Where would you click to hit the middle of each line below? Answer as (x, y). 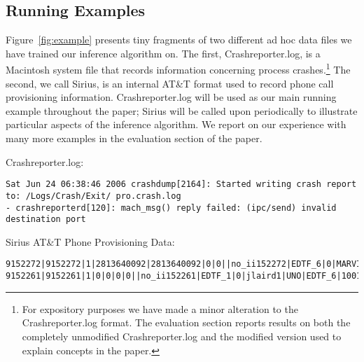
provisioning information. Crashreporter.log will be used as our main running (171, 97)
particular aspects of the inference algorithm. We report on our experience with (176, 124)
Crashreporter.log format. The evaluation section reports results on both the (186, 322)
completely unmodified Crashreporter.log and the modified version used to (182, 336)
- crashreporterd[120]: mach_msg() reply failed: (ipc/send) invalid (171, 208)
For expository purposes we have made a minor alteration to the (160, 308)
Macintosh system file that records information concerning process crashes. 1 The (178, 69)
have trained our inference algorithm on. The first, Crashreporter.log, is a (163, 53)
